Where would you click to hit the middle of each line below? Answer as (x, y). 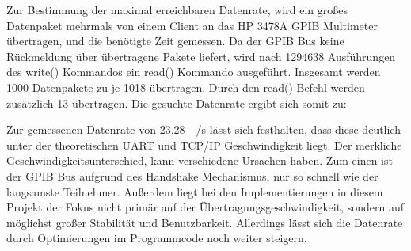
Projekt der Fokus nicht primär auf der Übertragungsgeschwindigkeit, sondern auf (205, 207)
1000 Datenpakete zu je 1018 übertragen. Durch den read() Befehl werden (186, 87)
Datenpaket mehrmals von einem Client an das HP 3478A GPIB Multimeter (192, 25)
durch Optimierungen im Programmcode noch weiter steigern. (157, 238)
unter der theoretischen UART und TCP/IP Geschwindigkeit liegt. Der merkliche (204, 145)
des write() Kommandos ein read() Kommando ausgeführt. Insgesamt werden (194, 72)
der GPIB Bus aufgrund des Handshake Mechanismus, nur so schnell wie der (192, 175)
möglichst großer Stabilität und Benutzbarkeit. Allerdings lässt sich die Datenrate (205, 222)
